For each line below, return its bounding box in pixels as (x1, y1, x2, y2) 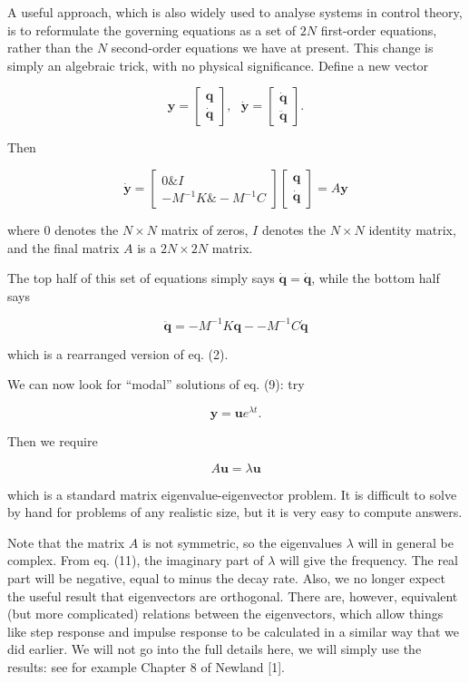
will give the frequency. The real (279, 551, 459, 570)
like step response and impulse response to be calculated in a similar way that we (7, 621, 459, 640)
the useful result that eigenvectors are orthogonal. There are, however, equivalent (7, 586, 458, 605)
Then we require (7, 432, 98, 451)
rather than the (7, 38, 93, 57)
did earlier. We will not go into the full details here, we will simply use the (7, 639, 422, 659)
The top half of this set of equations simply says (7, 268, 275, 288)
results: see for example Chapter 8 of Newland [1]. (7, 658, 285, 677)
